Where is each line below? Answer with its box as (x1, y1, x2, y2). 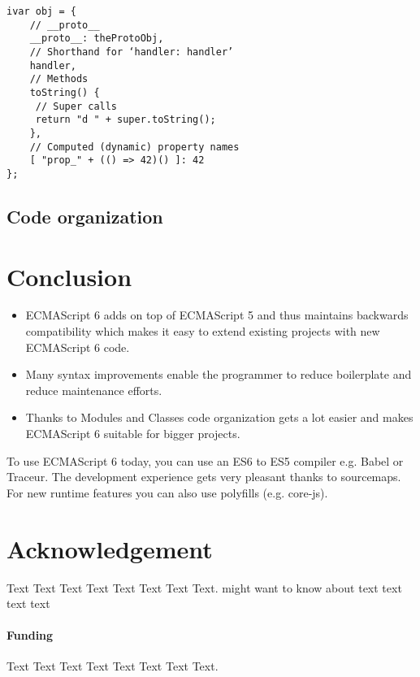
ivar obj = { (6, 6, 76, 17)
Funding (6, 627, 54, 644)
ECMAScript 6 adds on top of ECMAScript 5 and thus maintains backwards (25, 306, 409, 323)
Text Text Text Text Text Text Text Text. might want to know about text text (6, 579, 402, 596)
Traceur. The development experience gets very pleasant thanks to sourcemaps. (6, 468, 401, 485)
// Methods (29, 73, 89, 85)
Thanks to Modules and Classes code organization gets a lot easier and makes (25, 409, 414, 426)
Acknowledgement (6, 532, 213, 565)
